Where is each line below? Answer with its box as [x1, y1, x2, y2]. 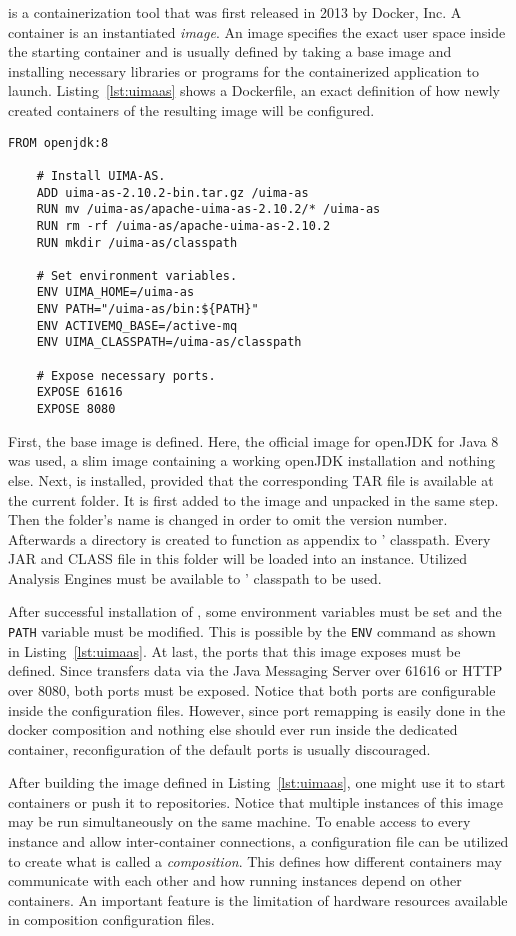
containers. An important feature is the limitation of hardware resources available [8, 889, 508, 910]
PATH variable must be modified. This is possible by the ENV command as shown [8, 621, 496, 642]
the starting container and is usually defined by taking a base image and [8, 41, 452, 62]
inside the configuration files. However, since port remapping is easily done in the [8, 699, 506, 720]
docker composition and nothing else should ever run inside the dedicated [8, 719, 458, 740]
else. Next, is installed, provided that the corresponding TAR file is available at [8, 469, 494, 490]
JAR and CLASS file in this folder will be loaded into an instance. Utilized [8, 548, 467, 569]
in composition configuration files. [8, 909, 215, 930]
